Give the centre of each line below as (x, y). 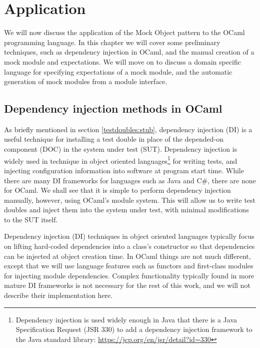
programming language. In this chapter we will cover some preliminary (112, 42)
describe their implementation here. (58, 295)
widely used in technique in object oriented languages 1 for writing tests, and (121, 160)
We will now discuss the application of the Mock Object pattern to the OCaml (124, 32)
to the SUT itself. (31, 219)
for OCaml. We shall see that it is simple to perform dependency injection (117, 190)
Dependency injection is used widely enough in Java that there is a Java (126, 319)
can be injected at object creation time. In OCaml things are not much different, (127, 256)
